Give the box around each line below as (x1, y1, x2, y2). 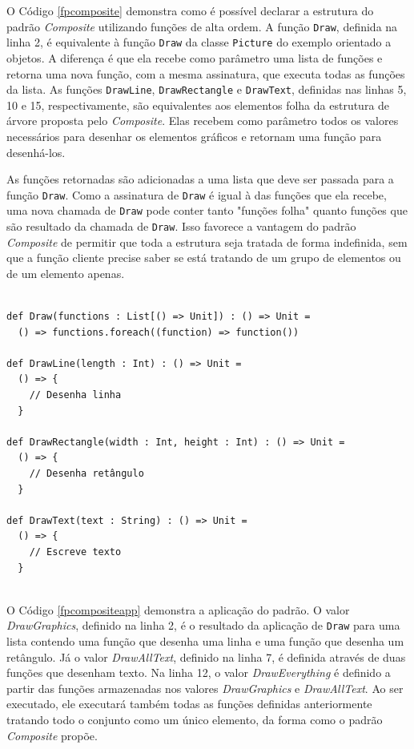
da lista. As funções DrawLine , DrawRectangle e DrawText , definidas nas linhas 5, (6, 81, 407, 98)
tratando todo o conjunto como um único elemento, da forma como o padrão (6, 711, 383, 727)
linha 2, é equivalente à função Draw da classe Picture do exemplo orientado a (6, 34, 392, 50)
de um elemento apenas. (6, 264, 125, 281)
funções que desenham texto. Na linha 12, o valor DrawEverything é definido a (6, 664, 391, 681)
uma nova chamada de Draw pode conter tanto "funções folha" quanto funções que (6, 202, 408, 219)
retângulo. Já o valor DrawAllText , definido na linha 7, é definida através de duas (6, 648, 406, 665)
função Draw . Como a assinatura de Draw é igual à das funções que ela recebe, (6, 186, 387, 203)
